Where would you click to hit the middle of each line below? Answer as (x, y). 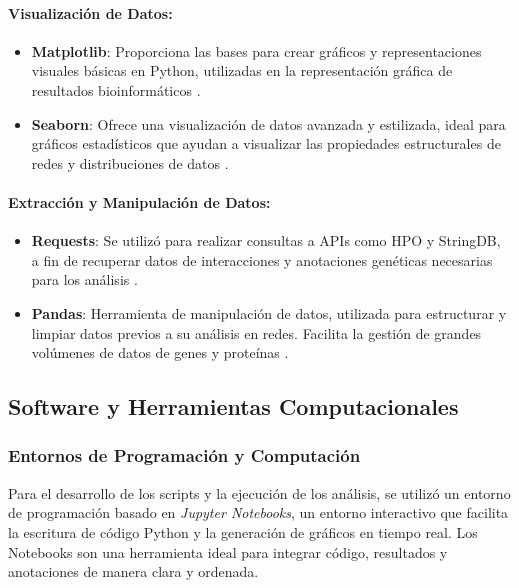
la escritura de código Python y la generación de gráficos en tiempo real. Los (243, 531)
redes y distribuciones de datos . (130, 162)
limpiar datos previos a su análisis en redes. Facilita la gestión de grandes (256, 332)
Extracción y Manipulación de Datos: (139, 201)
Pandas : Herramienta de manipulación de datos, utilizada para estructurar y (269, 312)
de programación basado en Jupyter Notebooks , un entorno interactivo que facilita (258, 512)
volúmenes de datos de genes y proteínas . (160, 352)
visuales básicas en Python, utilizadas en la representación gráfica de (242, 70)
